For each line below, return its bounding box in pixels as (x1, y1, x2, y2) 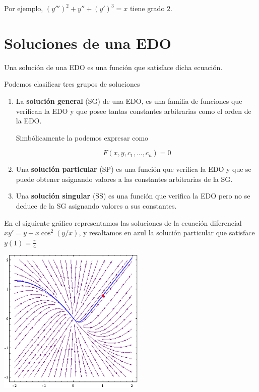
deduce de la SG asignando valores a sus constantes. (16, 201, 177, 211)
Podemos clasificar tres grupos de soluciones (4, 79, 140, 89)
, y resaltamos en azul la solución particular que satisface (79, 227, 255, 238)
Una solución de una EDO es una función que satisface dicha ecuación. (4, 61, 223, 72)
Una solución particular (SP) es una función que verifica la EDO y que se (16, 164, 251, 174)
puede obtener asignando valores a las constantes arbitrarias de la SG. (16, 173, 233, 184)
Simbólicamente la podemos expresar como (16, 132, 149, 143)
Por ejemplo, (4, 3, 43, 13)
